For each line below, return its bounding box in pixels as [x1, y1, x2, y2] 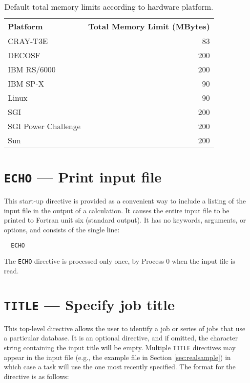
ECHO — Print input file [4, 167, 162, 187]
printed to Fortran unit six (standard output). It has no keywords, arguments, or [4, 215, 246, 225]
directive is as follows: [4, 371, 69, 381]
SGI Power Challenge [8, 120, 81, 132]
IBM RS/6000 [8, 64, 56, 75]
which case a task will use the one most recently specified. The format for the [4, 361, 236, 372]
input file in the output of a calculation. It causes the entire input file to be [4, 205, 229, 215]
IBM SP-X [8, 78, 44, 89]
